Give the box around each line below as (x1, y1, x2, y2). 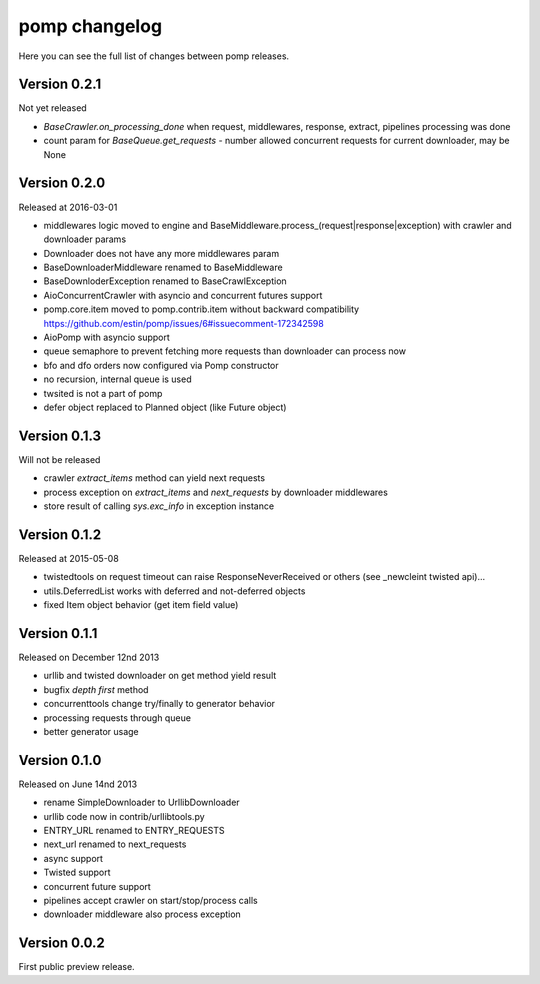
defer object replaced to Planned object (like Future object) (43, 401, 287, 413)
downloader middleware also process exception (43, 908, 242, 920)
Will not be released (18, 453, 101, 465)
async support (43, 852, 104, 864)
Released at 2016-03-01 (18, 201, 118, 213)
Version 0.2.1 (18, 76, 102, 93)
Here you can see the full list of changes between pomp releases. (18, 50, 290, 62)
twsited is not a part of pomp (43, 387, 163, 399)
